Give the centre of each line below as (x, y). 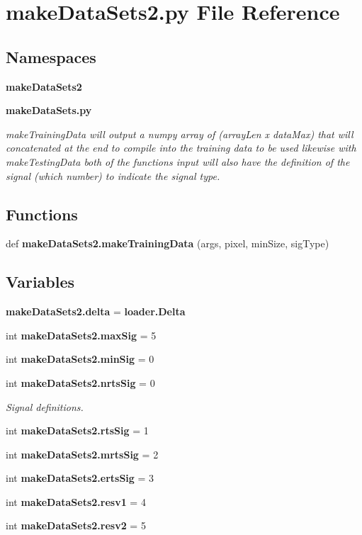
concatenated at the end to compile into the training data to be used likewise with (181, 148)
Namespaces (51, 56)
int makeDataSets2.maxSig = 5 (81, 335)
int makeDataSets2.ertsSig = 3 (80, 478)
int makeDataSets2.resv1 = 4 (76, 501)
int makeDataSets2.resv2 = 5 (76, 525)
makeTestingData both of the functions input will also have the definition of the (178, 161)
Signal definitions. (45, 406)
